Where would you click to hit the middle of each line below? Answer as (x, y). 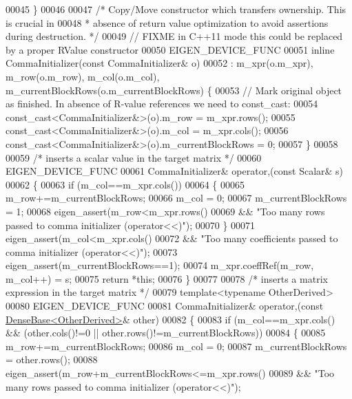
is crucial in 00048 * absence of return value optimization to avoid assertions (167, 22)
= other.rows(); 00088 (52, 359)
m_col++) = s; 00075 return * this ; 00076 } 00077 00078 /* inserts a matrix (167, 278)
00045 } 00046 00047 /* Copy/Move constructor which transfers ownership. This (176, 9)
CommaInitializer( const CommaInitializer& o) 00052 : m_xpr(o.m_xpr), (159, 63)
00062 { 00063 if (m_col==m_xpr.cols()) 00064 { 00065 (125, 184)
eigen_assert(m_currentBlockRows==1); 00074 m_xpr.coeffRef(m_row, (160, 265)
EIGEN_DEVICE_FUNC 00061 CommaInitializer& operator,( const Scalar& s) (175, 171)
